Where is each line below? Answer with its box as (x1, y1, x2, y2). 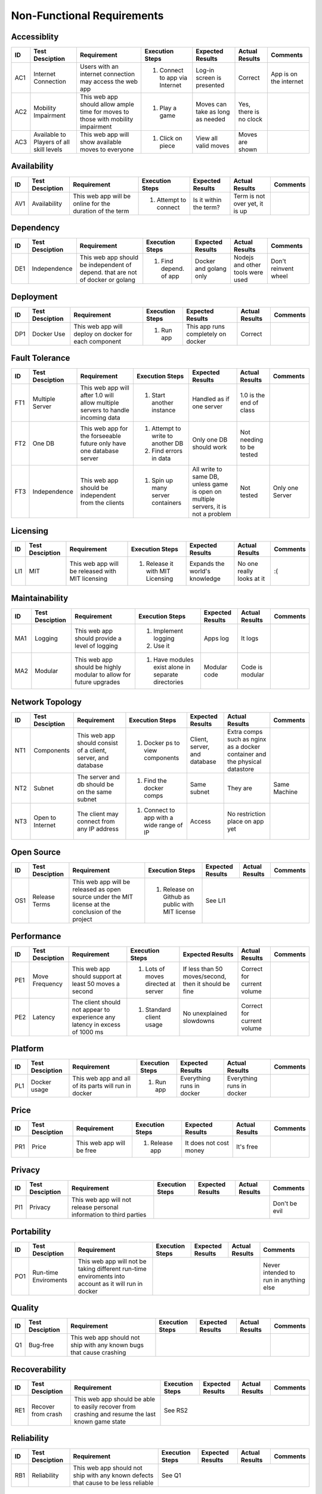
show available (79, 138, 122, 146)
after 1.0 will (80, 391, 114, 400)
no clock (238, 115, 262, 124)
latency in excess (72, 1020, 121, 1028)
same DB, (191, 473, 219, 481)
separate (153, 671, 178, 679)
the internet (271, 78, 304, 86)
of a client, (76, 746, 107, 754)
